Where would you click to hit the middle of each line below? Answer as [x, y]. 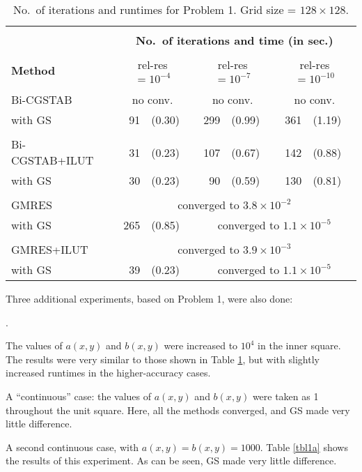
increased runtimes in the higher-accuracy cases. [108, 373]
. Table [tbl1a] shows [304, 447]
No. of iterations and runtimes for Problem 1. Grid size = [155, 9]
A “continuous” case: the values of [79, 396]
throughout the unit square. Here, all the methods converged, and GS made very [178, 410]
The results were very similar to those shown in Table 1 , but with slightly [163, 359]
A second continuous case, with [72, 447]
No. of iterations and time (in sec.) [235, 40]
